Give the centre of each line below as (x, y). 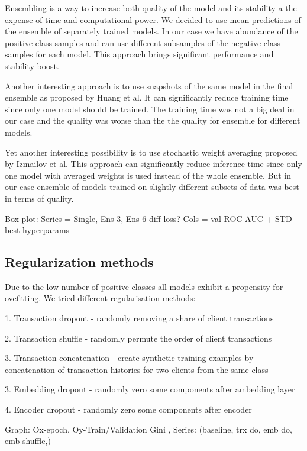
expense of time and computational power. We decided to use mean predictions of (153, 19)
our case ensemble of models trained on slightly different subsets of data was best (152, 187)
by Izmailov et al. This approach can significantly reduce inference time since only (153, 164)
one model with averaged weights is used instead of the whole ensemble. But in (148, 175)
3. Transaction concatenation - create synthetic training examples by (129, 358)
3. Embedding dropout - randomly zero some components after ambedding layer (150, 389)
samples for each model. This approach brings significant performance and (139, 54)
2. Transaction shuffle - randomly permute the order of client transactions (138, 338)
